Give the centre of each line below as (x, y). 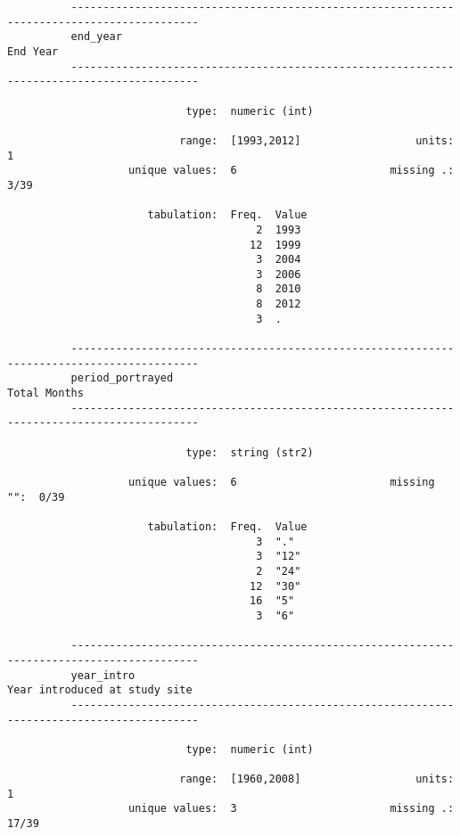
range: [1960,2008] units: (317, 779)
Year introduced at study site (100, 690)
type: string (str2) (250, 452)
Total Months (45, 393)
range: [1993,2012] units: (317, 140)
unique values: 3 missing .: (292, 809)
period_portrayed (122, 378)
